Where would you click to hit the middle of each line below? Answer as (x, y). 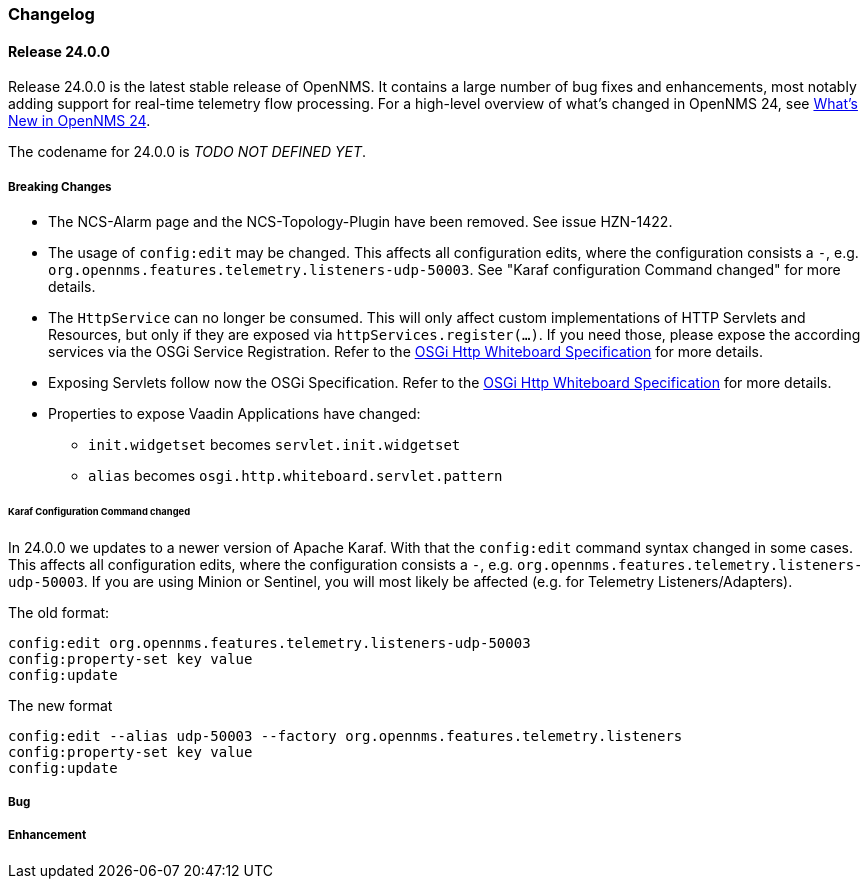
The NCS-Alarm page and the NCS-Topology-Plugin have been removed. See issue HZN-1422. (360, 221)
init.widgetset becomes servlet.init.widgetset (274, 444)
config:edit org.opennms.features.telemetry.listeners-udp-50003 (269, 642)
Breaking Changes (60, 186)
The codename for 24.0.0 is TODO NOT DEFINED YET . (187, 152)
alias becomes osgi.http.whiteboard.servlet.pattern (295, 475)
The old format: (59, 612)
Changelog (51, 14)
